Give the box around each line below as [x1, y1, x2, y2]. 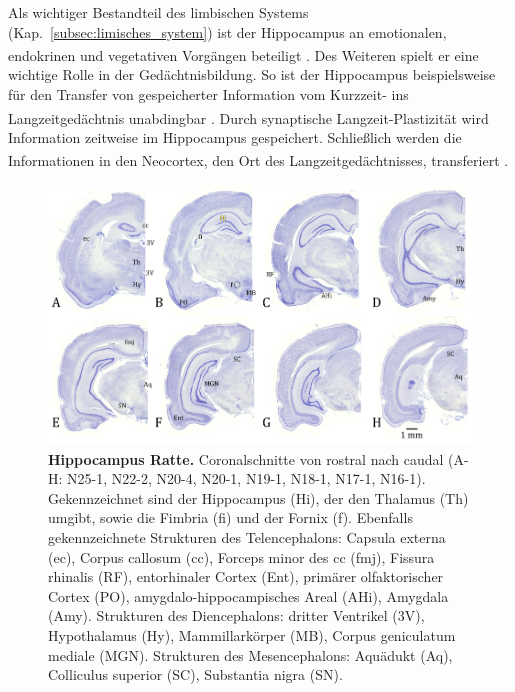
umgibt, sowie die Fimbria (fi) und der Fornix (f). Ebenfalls [48, 507, 413, 528]
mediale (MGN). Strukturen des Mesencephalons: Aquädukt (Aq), [48, 644, 453, 665]
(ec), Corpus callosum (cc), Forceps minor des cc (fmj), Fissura [48, 546, 435, 567]
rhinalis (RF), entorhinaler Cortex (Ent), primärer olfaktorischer [48, 566, 444, 587]
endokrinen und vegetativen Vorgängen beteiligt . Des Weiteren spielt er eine [8, 44, 479, 65]
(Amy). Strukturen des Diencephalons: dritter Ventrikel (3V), [48, 605, 425, 626]
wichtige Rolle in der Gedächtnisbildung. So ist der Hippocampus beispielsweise [8, 64, 496, 85]
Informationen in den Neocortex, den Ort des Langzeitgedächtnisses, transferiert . [8, 150, 509, 171]
